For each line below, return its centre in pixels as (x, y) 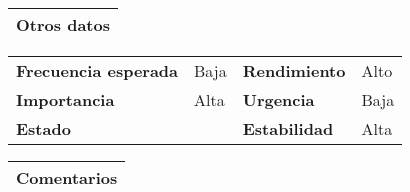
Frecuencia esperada (97, 70)
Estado (43, 128)
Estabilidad (288, 128)
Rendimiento (294, 70)
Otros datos (63, 24)
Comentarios (67, 177)
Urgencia (278, 99)
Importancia (65, 99)
